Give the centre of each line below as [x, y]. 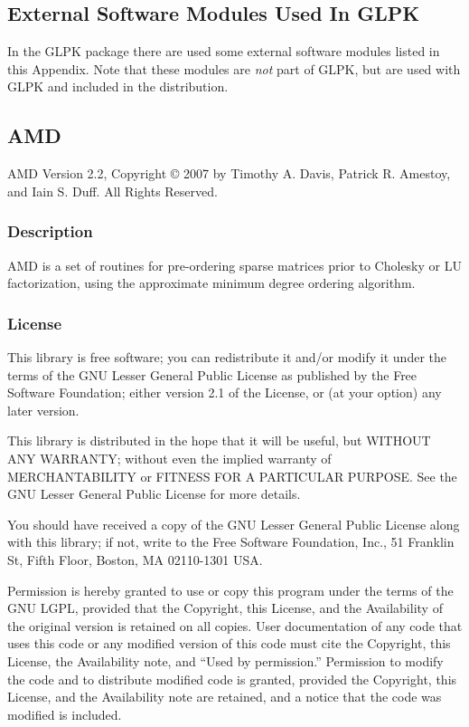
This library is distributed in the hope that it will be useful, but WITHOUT [219, 440]
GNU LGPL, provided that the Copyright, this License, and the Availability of [225, 608]
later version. [43, 410]
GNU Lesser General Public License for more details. [154, 494]
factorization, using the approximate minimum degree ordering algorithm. [211, 283]
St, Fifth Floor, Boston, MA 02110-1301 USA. [135, 559]
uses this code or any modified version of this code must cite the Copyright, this [229, 643]
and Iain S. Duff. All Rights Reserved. [113, 191]
